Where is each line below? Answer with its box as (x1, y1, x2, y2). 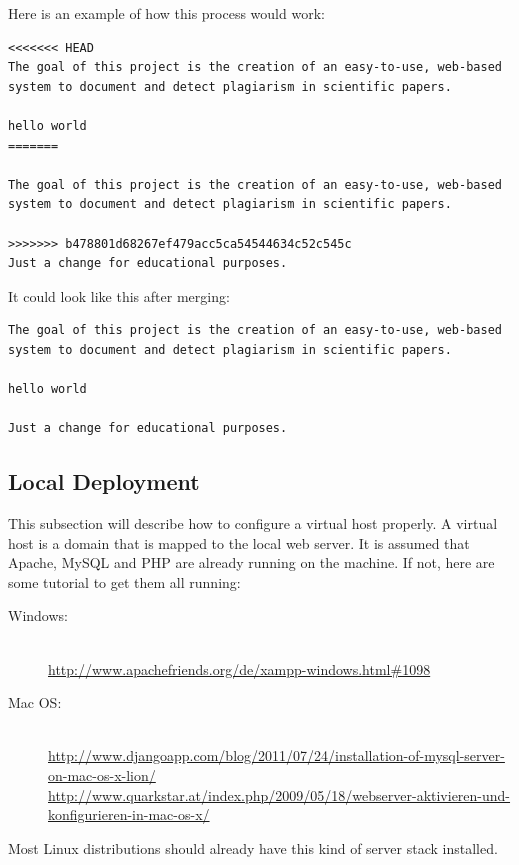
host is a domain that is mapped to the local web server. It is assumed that (8, 532, 470, 553)
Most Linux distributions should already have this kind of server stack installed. (8, 837, 498, 858)
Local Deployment (8, 466, 200, 497)
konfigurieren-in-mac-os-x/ (48, 804, 210, 825)
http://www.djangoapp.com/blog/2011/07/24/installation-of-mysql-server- (48, 745, 505, 766)
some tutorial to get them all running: (8, 571, 241, 592)
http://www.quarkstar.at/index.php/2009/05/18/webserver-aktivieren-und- (48, 784, 511, 805)
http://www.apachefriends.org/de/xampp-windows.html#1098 (48, 658, 431, 679)
